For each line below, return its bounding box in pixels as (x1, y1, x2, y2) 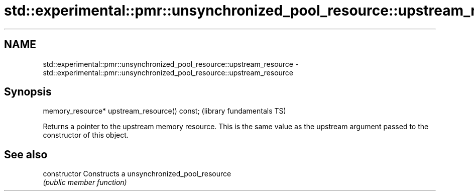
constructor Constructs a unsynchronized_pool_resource (43, 169, 231, 178)
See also (4, 148, 48, 161)
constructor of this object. (43, 131, 129, 140)
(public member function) (43, 178, 127, 187)
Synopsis (4, 85, 52, 99)
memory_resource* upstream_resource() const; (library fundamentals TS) (43, 107, 286, 116)
